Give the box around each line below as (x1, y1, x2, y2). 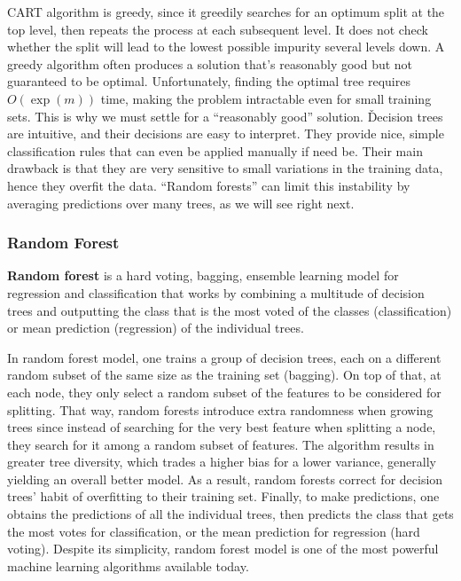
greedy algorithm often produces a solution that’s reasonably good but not (7, 54, 413, 73)
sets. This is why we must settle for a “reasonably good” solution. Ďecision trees (7, 106, 443, 125)
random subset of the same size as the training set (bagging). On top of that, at (7, 365, 441, 384)
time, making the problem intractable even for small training (100, 89, 432, 107)
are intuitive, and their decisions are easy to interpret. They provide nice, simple (7, 124, 444, 143)
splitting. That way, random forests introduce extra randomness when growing (7, 400, 434, 419)
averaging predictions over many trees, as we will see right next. (7, 193, 355, 212)
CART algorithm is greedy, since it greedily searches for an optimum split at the (7, 3, 445, 20)
